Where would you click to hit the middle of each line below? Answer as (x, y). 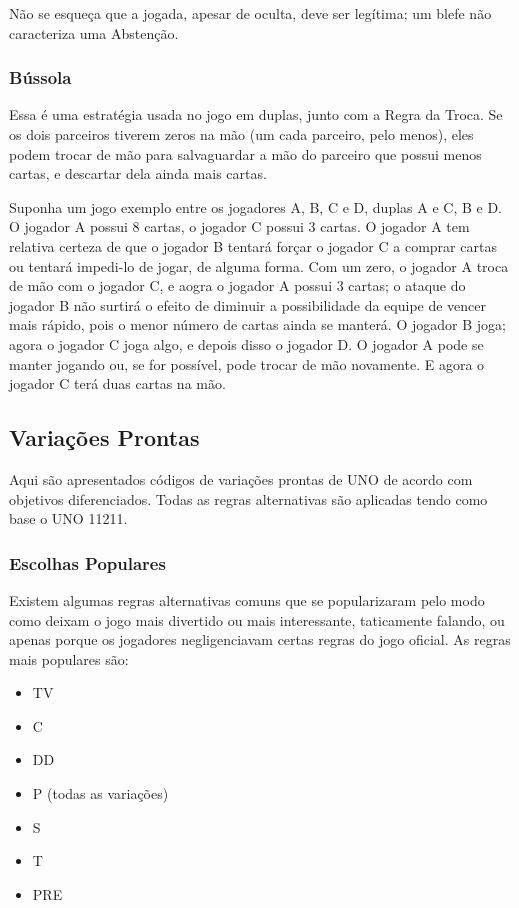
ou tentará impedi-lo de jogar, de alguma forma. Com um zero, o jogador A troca (259, 265)
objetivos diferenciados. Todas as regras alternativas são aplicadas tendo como (248, 498)
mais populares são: (69, 658)
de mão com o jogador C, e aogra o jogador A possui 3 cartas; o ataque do (237, 285)
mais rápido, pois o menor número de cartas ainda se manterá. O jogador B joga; (257, 324)
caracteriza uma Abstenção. (94, 32)
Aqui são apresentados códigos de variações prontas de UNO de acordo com (241, 478)
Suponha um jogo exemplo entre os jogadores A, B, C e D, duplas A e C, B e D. (255, 206)
